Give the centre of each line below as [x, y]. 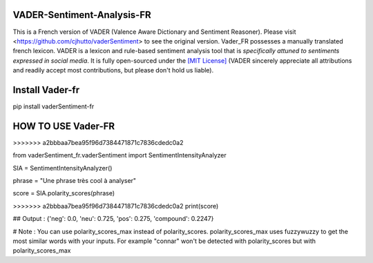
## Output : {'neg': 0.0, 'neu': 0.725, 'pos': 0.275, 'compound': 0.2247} [113, 219]
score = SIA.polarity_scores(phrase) [64, 193]
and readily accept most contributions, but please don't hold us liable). [113, 70]
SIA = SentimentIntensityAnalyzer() [63, 168]
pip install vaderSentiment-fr [54, 106]
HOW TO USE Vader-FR [64, 126]
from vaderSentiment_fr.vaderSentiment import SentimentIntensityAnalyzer [120, 155]
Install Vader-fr [46, 90]
